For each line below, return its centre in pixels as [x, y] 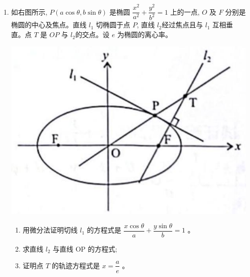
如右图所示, [29, 11]
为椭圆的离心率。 [145, 34]
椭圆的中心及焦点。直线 [49, 25]
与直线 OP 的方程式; [85, 248]
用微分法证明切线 [50, 230]
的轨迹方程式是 [76, 265]
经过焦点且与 [182, 25]
